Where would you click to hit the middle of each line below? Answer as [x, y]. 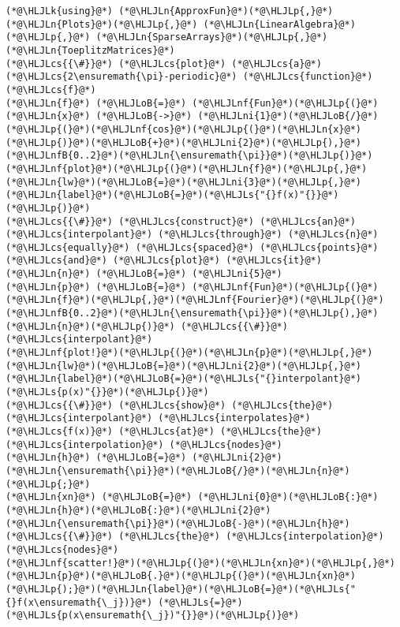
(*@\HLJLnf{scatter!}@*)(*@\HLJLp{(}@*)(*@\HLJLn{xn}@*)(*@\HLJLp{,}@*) [200, 563]
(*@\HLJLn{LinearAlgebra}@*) [279, 24]
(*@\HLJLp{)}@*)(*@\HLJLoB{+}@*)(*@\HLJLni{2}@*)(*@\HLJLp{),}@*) [184, 142]
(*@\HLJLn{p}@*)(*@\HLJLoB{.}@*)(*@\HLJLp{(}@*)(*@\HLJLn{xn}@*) [181, 576]
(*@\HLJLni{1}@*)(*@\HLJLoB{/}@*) [288, 116]
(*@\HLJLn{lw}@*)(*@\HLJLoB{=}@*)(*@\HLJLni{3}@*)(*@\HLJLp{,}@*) [184, 182]
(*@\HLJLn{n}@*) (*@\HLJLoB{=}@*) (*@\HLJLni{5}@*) [144, 274]
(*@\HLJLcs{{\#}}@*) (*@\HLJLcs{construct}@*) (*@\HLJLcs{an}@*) [181, 221]
